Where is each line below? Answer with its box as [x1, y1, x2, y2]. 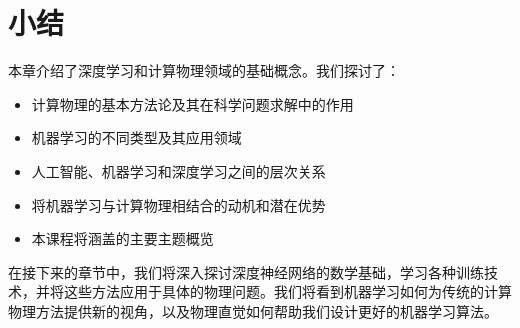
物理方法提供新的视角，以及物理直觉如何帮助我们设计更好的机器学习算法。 [8, 300, 498, 321]
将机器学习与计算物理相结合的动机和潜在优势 [31, 194, 326, 215]
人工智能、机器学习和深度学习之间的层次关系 [31, 160, 326, 181]
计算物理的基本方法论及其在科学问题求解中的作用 [31, 93, 354, 114]
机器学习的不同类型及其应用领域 [31, 127, 242, 148]
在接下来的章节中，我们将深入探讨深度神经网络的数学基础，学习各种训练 [8, 261, 484, 282]
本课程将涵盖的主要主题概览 [31, 228, 214, 249]
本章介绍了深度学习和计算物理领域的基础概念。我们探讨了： [8, 60, 400, 81]
